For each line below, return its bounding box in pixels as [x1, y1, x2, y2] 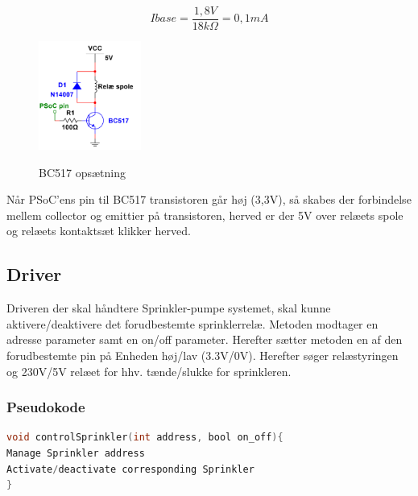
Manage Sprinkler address [6, 448, 145, 460]
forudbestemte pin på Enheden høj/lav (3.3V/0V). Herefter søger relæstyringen [6, 347, 399, 364]
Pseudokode [6, 397, 85, 417]
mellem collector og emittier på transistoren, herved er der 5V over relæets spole [6, 206, 404, 223]
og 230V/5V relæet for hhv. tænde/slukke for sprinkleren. [6, 362, 292, 379]
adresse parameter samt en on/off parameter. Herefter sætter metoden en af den [6, 331, 403, 348]
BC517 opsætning [39, 163, 126, 180]
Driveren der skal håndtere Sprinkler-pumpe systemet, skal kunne [6, 300, 331, 316]
